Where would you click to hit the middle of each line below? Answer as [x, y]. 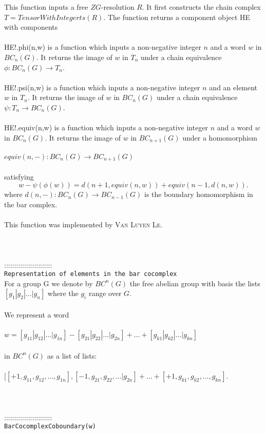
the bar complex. [31, 204]
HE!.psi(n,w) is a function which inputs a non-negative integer [102, 87]
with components [31, 27]
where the [63, 293]
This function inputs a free [46, 7]
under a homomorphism [220, 137]
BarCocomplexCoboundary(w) [50, 427]
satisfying [19, 176]
